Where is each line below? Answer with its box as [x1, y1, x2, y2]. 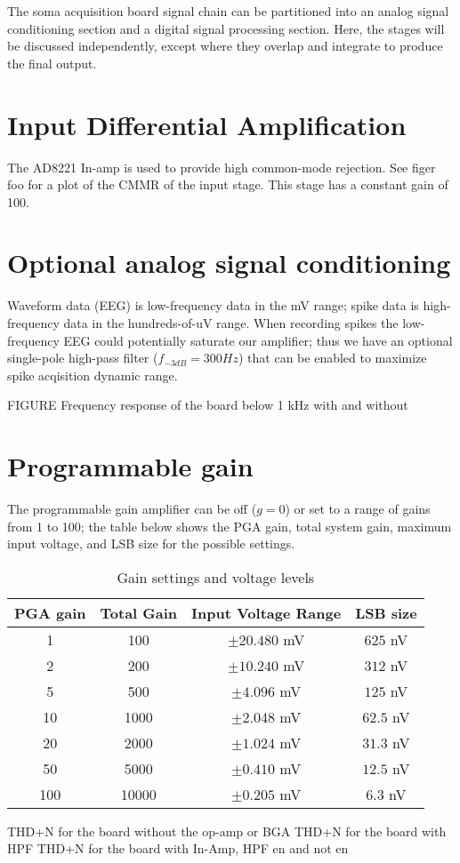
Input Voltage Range [191, 602, 342, 623]
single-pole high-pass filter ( [7, 348, 158, 367]
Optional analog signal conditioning [7, 244, 451, 281]
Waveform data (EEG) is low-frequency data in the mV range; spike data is [7, 296, 419, 315]
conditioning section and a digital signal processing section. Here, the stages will [7, 19, 445, 37]
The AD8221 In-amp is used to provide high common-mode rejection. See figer [7, 157, 436, 176]
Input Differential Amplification [7, 106, 407, 142]
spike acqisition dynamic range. [7, 365, 178, 384]
